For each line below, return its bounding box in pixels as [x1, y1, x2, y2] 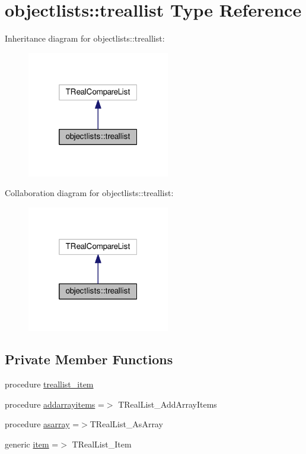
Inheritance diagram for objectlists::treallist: [5, 32, 165, 45]
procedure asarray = [5, 418, 79, 430]
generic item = [5, 438, 59, 450]
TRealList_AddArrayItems [118, 398, 217, 410]
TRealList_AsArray [90, 418, 163, 430]
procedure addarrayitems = [5, 398, 104, 410]
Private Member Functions [5, 350, 173, 368]
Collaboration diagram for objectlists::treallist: [5, 187, 174, 199]
